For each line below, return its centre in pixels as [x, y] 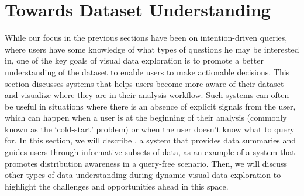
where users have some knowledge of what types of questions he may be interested [152, 49]
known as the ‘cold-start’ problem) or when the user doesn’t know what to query [150, 129]
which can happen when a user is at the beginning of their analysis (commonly [146, 118]
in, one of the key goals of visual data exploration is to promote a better [134, 60]
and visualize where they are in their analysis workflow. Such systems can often [147, 95]
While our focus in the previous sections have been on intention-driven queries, [146, 38]
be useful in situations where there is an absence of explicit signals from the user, [150, 106]
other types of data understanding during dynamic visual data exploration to [143, 175]
